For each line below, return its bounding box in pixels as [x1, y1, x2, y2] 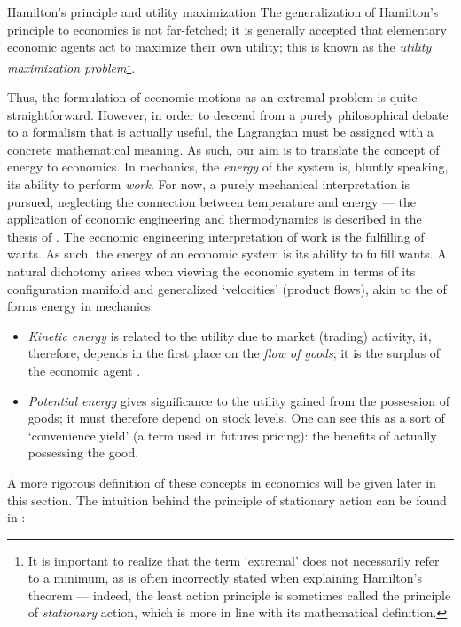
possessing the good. [27, 443, 139, 462]
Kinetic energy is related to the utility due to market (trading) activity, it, [27, 326, 432, 345]
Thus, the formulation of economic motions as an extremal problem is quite [7, 88, 418, 107]
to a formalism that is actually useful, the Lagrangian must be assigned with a [7, 123, 434, 141]
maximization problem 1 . [7, 55, 136, 76]
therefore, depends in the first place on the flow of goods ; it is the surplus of [27, 344, 441, 362]
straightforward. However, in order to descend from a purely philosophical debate [7, 105, 449, 123]
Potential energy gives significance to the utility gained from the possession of [27, 391, 450, 409]
